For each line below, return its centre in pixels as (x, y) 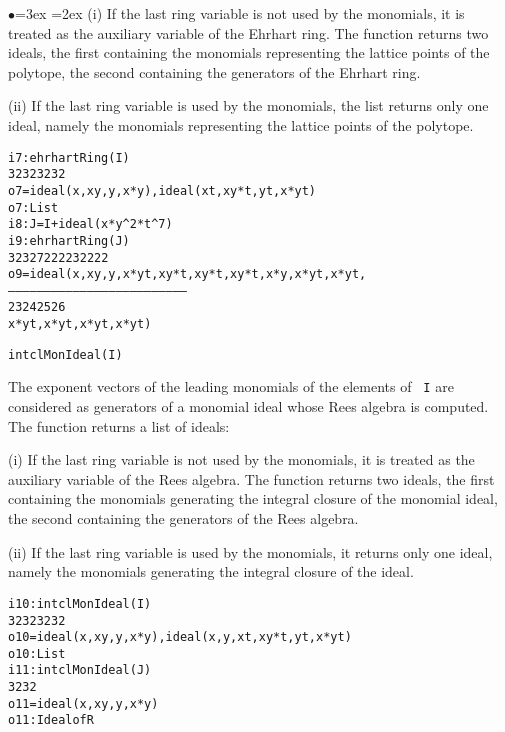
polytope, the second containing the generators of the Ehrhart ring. (214, 71)
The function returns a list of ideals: (119, 425)
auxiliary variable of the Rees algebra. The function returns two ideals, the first (251, 478)
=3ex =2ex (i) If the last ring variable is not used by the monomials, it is (240, 13)
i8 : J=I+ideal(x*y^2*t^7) (90, 224)
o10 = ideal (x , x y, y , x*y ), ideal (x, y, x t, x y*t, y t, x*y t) (180, 637)
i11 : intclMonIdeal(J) (80, 670)
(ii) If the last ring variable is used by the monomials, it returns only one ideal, (250, 551)
